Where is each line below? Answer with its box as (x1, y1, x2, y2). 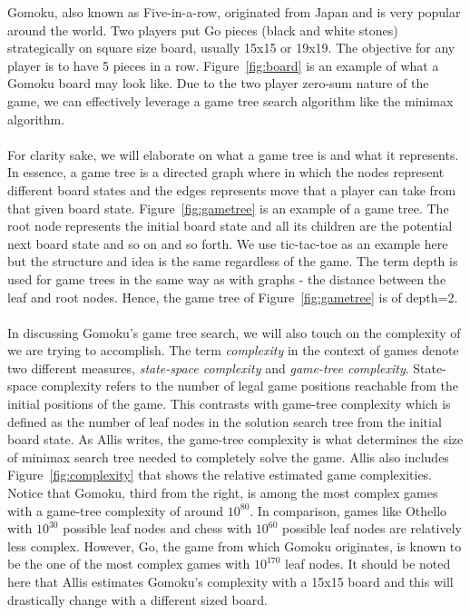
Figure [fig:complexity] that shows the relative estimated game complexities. (7, 465, 433, 484)
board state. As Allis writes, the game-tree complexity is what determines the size (7, 430, 464, 449)
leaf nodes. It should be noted (285, 554, 451, 573)
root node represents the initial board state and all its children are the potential (7, 216, 453, 235)
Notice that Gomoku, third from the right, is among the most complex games (7, 483, 438, 502)
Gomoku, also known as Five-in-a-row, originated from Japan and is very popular (7, 3, 461, 21)
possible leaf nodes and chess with (63, 519, 252, 538)
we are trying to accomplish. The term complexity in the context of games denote (7, 341, 459, 360)
